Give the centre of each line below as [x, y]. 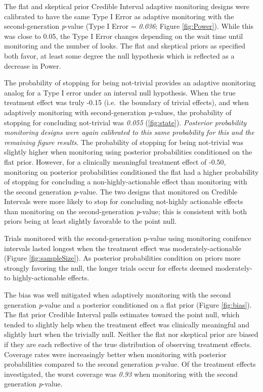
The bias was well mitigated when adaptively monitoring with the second [118, 295]
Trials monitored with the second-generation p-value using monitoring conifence [128, 238]
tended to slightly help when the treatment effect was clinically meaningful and [127, 324]
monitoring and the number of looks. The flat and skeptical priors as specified [125, 46]
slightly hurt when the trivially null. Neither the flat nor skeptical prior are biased [131, 334]
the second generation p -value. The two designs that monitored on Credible [121, 191]
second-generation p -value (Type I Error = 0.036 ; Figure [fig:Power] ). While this [129, 26]
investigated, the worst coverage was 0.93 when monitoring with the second [121, 374]
